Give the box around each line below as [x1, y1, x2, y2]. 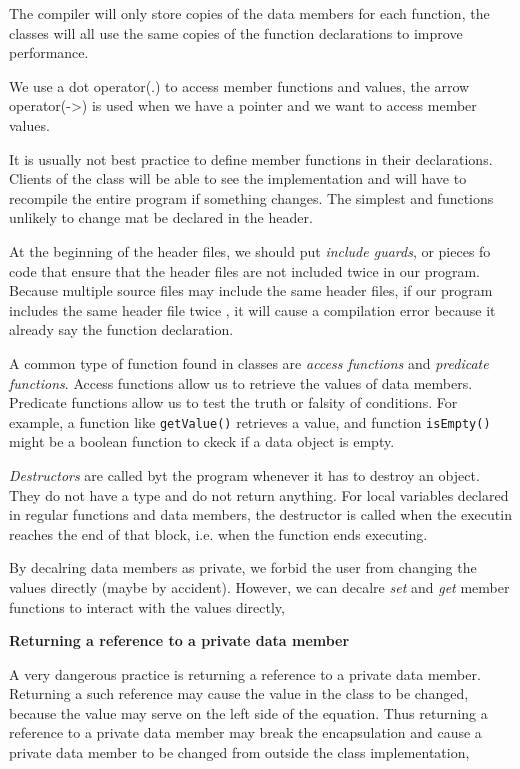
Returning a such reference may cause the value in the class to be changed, [9, 683, 469, 704]
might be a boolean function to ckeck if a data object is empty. [9, 431, 395, 452]
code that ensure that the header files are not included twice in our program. [9, 260, 480, 281]
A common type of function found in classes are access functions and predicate [9, 352, 489, 373]
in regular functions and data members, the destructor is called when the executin [9, 504, 512, 525]
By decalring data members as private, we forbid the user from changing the [9, 557, 477, 578]
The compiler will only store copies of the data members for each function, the [9, 3, 490, 23]
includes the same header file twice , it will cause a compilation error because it [9, 299, 496, 320]
